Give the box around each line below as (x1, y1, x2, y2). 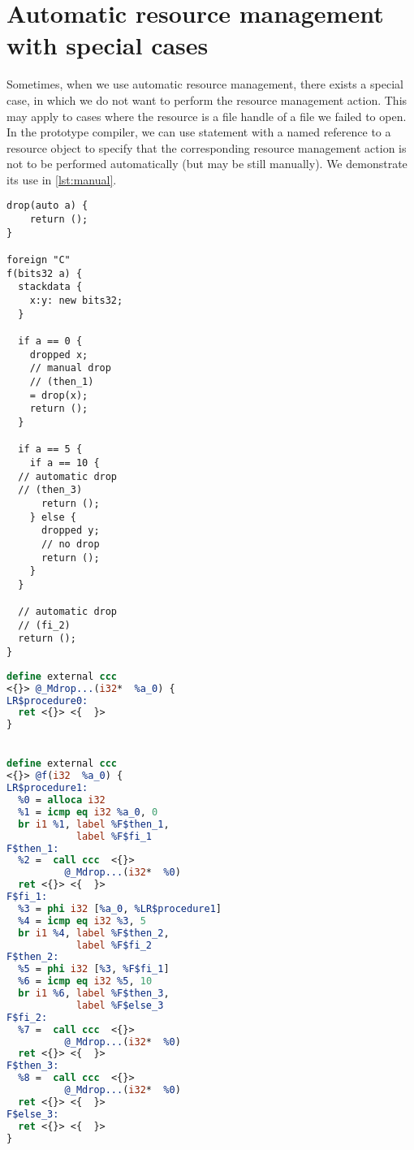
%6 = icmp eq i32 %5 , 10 (18, 975, 153, 988)
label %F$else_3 (75, 999, 164, 1011)
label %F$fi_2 (75, 939, 152, 951)
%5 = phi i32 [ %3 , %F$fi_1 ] (18, 963, 170, 975)
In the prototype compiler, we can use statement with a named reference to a (6, 123, 391, 141)
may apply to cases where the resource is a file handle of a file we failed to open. (6, 107, 407, 124)
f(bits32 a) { (6, 267, 83, 279)
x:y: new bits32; (29, 295, 123, 307)
